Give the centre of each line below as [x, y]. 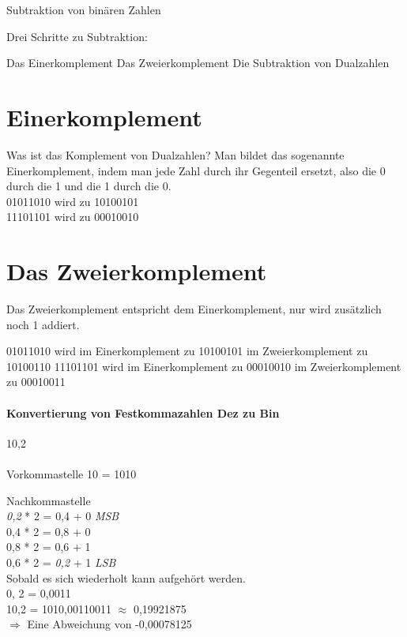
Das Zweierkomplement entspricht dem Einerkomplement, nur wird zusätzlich [194, 309]
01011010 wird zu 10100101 [73, 201]
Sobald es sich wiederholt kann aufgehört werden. [126, 577]
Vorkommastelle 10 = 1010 [72, 473]
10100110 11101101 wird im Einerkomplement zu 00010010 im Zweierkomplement [204, 366]
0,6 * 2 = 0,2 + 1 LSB [61, 562]
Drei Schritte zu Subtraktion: [77, 36]
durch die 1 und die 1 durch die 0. [89, 186]
